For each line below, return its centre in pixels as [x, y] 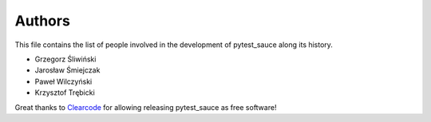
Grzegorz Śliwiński [65, 59]
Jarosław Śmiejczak [67, 70]
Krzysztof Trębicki [65, 92]
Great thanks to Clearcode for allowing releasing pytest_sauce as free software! [146, 107]
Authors [43, 21]
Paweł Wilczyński [63, 81]
